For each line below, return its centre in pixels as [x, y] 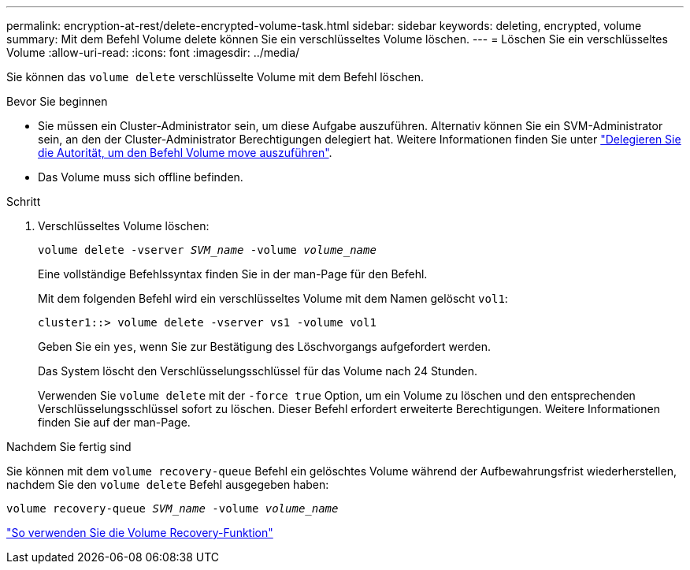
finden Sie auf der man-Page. [114, 422]
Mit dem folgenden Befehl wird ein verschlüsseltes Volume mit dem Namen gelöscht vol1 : [273, 298]
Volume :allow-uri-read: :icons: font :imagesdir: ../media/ [153, 52]
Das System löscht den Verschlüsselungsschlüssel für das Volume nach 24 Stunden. [258, 371]
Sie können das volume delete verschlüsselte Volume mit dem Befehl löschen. [215, 77]
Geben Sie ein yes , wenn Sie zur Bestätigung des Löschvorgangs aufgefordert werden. [264, 346]
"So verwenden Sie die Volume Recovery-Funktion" [140, 533]
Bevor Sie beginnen [57, 101]
